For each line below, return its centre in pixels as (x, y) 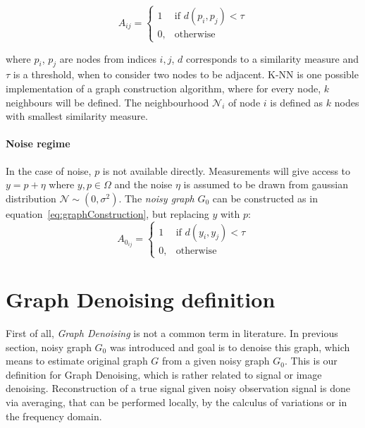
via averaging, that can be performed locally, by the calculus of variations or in (177, 402)
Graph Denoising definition (141, 299)
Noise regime (38, 143)
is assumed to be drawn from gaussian (266, 184)
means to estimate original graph (77, 361)
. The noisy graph (156, 198)
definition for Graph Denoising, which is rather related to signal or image (164, 374)
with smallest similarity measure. (77, 116)
